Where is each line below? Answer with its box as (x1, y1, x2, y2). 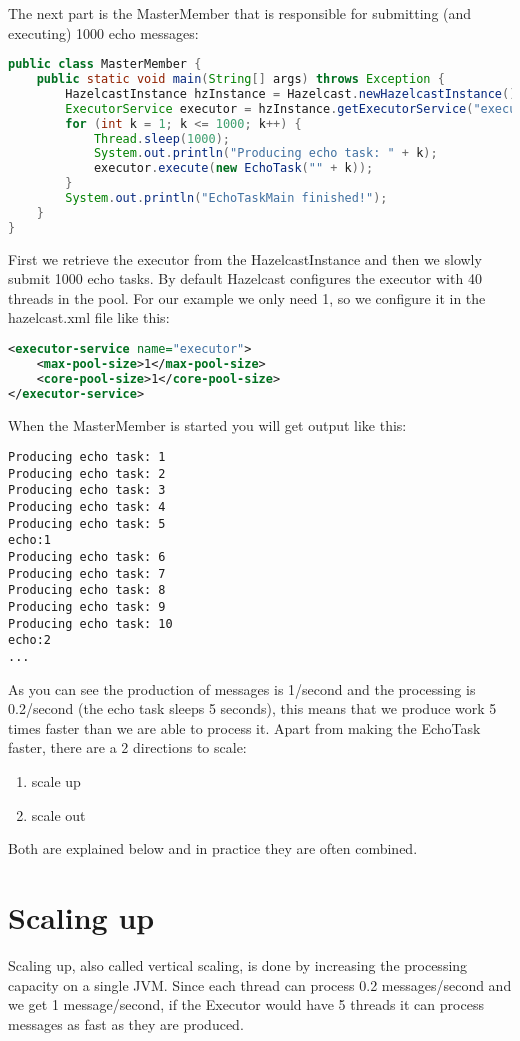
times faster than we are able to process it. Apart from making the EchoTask (8, 717, 481, 738)
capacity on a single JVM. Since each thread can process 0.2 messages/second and (8, 974, 512, 995)
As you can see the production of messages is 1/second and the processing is (8, 678, 476, 699)
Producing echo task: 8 (8, 583, 166, 598)
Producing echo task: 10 (8, 616, 173, 631)
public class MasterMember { (8, 57, 202, 72)
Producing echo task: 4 (8, 500, 166, 515)
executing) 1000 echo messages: (8, 22, 199, 43)
